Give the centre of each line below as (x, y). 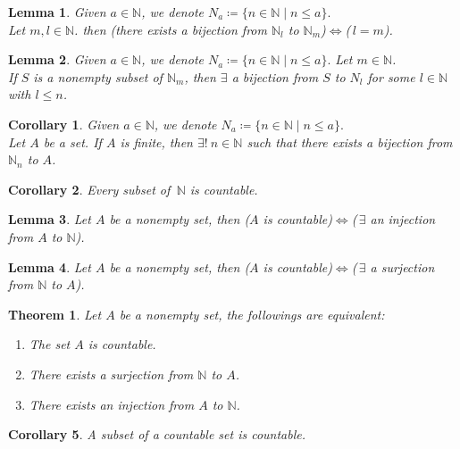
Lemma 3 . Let (50, 219)
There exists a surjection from (111, 374)
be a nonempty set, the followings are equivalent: (252, 314)
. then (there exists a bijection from (171, 29)
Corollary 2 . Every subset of (89, 189)
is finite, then (156, 141)
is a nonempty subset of (98, 76)
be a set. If (72, 141)
